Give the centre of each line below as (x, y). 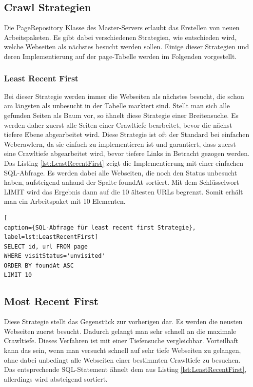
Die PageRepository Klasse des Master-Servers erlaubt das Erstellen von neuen (122, 28)
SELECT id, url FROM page (46, 246)
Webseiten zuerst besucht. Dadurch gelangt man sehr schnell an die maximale (120, 331)
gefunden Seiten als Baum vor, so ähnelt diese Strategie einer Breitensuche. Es (121, 115)
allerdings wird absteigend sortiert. (56, 378)
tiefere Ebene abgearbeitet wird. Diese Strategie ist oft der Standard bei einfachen (127, 134)
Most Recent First (51, 301)
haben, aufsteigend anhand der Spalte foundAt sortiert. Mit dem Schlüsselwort (122, 182)
